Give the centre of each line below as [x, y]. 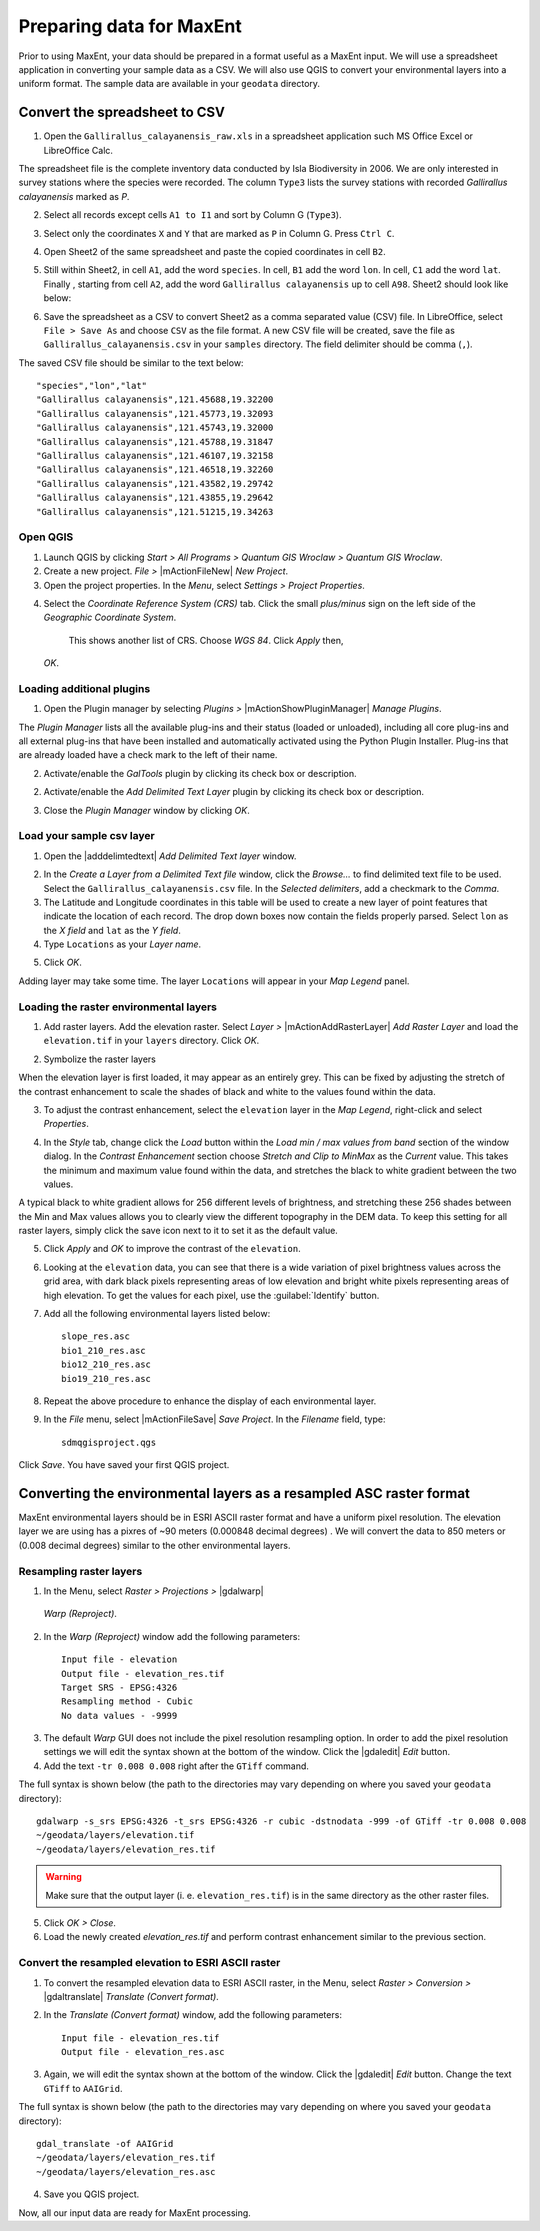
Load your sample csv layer [86, 836]
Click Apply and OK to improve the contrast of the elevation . [172, 1249]
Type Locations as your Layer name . [122, 944]
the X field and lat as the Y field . [112, 930]
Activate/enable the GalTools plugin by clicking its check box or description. [200, 773]
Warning [63, 1877]
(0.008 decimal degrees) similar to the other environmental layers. [154, 1545]
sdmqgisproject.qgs [109, 1442]
